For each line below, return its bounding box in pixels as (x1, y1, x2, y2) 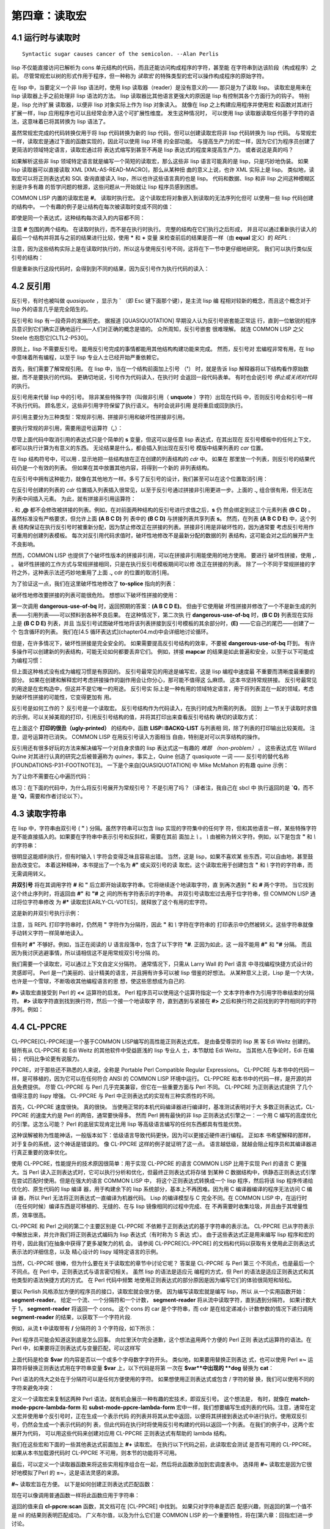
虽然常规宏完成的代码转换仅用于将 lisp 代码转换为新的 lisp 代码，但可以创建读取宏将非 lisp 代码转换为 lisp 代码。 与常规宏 (11, 129, 317, 136)
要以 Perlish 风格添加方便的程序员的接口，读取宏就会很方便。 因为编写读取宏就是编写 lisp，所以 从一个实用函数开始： (11, 1287, 307, 1295)
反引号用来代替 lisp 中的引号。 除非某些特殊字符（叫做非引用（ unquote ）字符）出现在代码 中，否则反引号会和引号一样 (11, 393, 313, 401)
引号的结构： (11, 254, 44, 261)
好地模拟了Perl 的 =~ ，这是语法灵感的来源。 (11, 1469, 123, 1476)
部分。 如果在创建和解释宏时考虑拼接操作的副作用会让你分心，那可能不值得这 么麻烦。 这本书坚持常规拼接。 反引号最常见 (11, 676, 317, 684)
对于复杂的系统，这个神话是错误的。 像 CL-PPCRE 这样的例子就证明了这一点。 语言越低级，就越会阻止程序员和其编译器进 (11, 1140, 317, 1147)
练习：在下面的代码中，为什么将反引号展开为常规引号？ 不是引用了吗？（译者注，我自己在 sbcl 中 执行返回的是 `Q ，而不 (11, 783, 314, 791)
